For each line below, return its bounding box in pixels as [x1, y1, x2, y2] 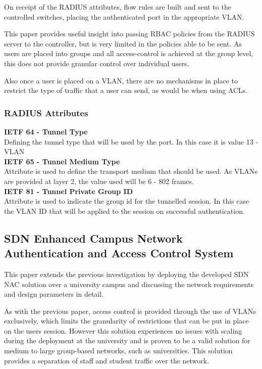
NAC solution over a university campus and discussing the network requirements [4, 279, 254, 289]
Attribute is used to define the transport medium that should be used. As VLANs [4, 166, 257, 176]
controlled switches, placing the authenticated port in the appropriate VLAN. [4, 11, 244, 22]
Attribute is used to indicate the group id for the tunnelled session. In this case [4, 196, 249, 206]
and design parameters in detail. [4, 289, 104, 299]
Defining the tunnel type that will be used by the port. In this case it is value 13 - [4, 136, 258, 147]
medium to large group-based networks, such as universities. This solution [4, 345, 233, 356]
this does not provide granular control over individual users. [4, 58, 189, 68]
